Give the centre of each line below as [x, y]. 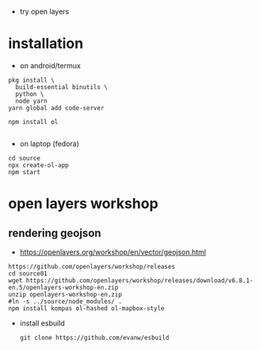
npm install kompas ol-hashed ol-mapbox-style [86, 308]
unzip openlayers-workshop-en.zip [65, 294]
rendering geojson [55, 233]
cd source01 [28, 274]
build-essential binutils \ [62, 87]
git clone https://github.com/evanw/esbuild [94, 337]
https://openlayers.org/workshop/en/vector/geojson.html [113, 252]
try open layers [44, 12]
